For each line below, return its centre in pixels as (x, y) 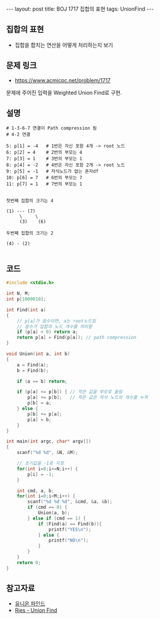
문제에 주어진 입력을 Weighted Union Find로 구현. (64, 92)
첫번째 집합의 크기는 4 (30, 201)
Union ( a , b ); (54, 513)
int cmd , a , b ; (36, 491)
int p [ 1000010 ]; (26, 299)
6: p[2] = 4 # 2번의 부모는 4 (44, 153)
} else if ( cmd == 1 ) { (57, 518)
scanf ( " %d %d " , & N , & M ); (47, 453)
